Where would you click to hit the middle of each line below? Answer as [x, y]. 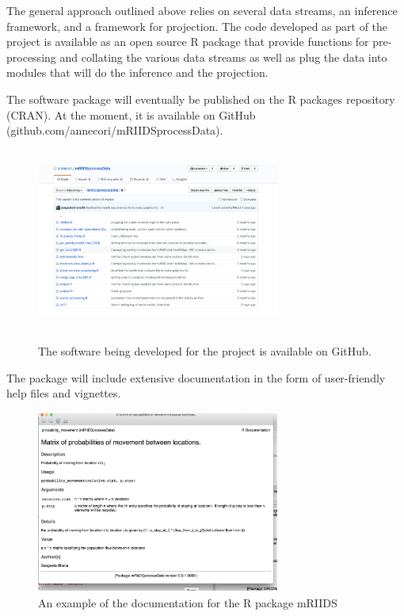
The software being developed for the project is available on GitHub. [205, 351]
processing [31, 57]
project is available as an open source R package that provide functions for [188, 42]
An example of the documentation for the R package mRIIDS [188, 603]
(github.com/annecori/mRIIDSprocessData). [115, 130]
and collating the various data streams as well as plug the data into [223, 57]
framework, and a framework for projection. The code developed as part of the [197, 26]
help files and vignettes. [64, 393]
